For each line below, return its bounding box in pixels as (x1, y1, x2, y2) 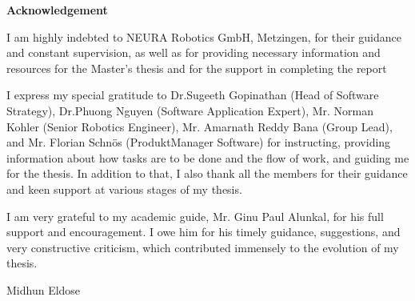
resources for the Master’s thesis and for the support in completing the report (6, 59, 387, 76)
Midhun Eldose (6, 281, 81, 298)
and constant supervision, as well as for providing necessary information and (6, 44, 381, 61)
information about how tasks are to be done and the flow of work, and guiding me (6, 149, 409, 166)
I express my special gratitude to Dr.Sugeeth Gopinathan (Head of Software (6, 86, 379, 103)
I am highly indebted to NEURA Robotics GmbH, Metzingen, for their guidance (6, 28, 401, 45)
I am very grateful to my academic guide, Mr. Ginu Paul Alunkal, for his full (6, 207, 384, 224)
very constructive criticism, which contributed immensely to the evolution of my (6, 239, 399, 255)
